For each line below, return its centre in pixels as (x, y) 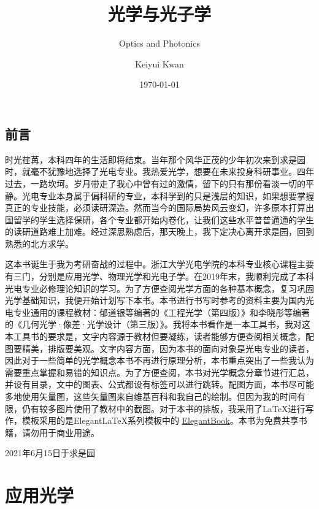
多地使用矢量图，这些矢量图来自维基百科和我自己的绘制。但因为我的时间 (151, 396)
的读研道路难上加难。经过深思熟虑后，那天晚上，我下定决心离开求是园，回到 (159, 232)
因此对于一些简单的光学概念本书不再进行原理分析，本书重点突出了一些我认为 (159, 360)
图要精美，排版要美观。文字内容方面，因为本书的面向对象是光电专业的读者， (159, 348)
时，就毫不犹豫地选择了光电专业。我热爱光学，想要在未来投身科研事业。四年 (159, 171)
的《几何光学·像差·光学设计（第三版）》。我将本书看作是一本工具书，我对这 (158, 324)
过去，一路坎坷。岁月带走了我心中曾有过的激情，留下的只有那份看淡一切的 (155, 183)
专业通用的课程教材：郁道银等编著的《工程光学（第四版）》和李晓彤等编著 (161, 312)
